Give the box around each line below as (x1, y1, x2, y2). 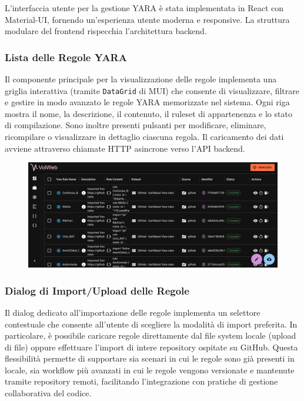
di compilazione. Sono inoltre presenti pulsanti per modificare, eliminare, (5, 119, 266, 131)
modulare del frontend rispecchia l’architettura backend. (5, 25, 207, 37)
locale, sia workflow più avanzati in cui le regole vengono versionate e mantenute (5, 363, 295, 376)
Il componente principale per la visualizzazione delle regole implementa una (5, 73, 277, 85)
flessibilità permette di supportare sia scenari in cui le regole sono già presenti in (5, 352, 295, 365)
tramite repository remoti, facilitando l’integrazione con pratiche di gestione (5, 375, 278, 387)
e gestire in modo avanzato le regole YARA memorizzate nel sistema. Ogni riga (5, 96, 290, 108)
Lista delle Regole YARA (5, 49, 127, 64)
